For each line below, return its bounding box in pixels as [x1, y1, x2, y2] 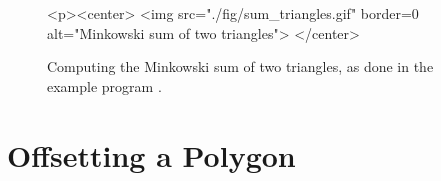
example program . [47, 75, 162, 96]
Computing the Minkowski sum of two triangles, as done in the [47, 56, 434, 77]
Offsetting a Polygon [7, 134, 296, 175]
